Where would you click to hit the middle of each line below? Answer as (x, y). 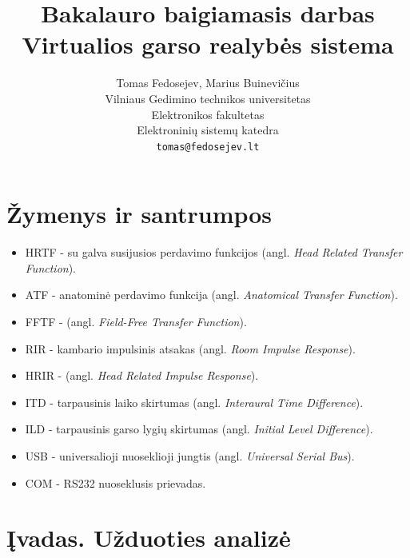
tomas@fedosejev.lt (208, 147)
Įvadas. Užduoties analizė (149, 538)
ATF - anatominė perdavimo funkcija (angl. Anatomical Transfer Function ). (211, 295)
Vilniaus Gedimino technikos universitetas (208, 98)
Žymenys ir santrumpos (139, 214)
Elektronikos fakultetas (208, 114)
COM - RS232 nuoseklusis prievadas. (115, 482)
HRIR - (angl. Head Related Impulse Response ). (142, 375)
